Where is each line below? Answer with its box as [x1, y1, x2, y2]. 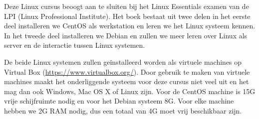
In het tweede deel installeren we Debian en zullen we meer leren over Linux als [4, 30, 248, 40]
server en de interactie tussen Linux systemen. [4, 40, 145, 50]
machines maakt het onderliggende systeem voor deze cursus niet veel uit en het [4, 76, 249, 87]
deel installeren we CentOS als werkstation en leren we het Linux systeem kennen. [4, 20, 256, 31]
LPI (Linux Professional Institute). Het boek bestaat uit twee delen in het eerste [4, 10, 251, 21]
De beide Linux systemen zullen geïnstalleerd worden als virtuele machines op [4, 56, 242, 67]
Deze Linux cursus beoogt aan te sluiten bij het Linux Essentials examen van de [4, 1, 249, 11]
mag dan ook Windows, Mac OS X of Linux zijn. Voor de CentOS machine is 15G [4, 86, 256, 96]
